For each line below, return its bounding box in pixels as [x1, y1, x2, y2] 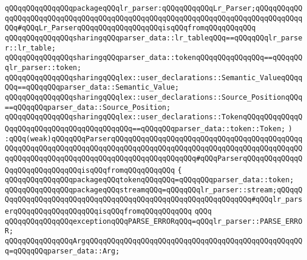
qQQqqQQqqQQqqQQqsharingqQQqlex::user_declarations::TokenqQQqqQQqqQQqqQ [5, 113, 303, 122]
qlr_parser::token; [5, 63, 81, 72]
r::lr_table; [5, 43, 56, 52]
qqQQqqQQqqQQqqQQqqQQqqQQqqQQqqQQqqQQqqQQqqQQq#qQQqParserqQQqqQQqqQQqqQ [5, 154, 303, 163]
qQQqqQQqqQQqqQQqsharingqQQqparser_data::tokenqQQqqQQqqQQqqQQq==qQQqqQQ [5, 53, 303, 62]
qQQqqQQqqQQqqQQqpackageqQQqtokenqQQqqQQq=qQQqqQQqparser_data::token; [5, 176, 294, 185]
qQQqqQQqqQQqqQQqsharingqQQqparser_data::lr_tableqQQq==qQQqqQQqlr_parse [5, 33, 303, 42]
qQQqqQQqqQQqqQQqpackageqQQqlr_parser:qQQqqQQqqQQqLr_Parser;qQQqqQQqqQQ [5, 4, 303, 12]
